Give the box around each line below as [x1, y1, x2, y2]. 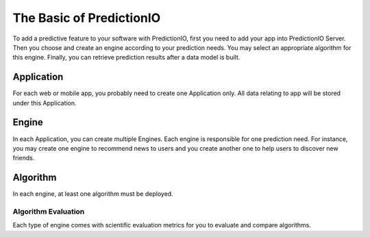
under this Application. [12, 99, 77, 107]
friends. [12, 154, 35, 162]
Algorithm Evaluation [12, 206, 85, 216]
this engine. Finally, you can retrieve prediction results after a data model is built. [12, 53, 241, 62]
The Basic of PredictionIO [12, 10, 161, 25]
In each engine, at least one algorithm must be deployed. [12, 190, 174, 198]
